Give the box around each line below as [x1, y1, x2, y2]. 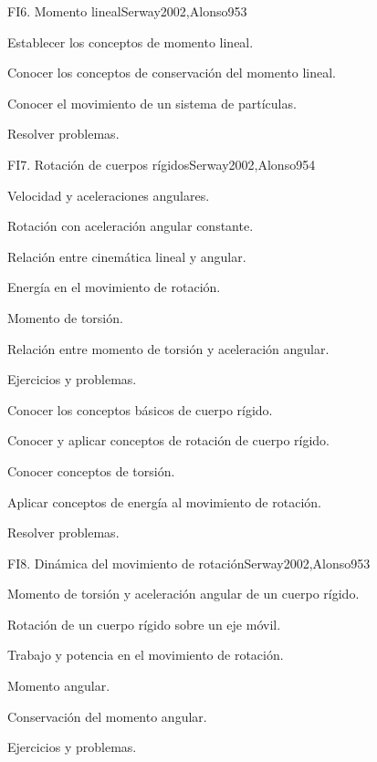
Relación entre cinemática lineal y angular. [7, 246, 246, 266]
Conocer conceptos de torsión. [7, 461, 175, 480]
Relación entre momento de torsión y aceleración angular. [7, 339, 330, 358]
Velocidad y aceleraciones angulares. [7, 185, 210, 204]
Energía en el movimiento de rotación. [7, 277, 221, 297]
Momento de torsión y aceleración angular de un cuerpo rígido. [7, 584, 360, 603]
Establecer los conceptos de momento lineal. [7, 32, 254, 51]
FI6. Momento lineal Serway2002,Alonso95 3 [7, 2, 247, 20]
